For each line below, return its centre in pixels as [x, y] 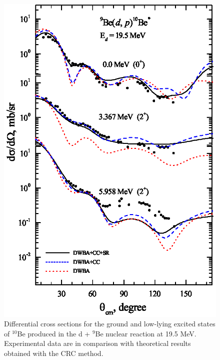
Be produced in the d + [54, 333]
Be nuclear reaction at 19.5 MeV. [146, 333]
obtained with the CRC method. [54, 353]
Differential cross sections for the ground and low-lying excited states [110, 324]
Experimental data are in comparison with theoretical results [97, 343]
